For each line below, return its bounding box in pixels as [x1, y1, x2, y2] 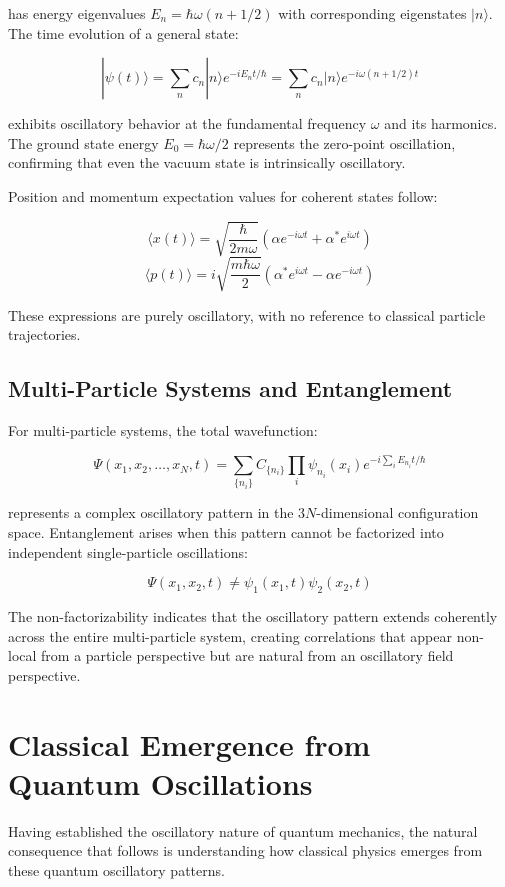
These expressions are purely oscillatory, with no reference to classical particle [8, 304, 486, 325]
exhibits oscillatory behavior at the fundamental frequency [8, 113, 367, 134]
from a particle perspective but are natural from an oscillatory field [41, 645, 454, 666]
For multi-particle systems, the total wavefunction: [8, 420, 318, 441]
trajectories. [8, 324, 81, 345]
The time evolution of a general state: [8, 22, 239, 43]
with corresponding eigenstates [278, 3, 467, 23]
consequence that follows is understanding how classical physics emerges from [8, 840, 483, 861]
